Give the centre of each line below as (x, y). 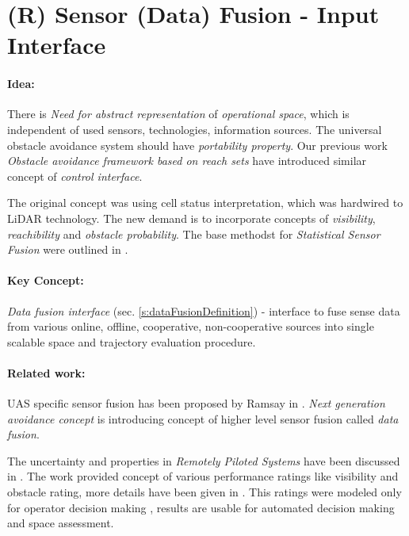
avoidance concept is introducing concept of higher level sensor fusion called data (203, 418)
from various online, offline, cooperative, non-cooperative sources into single (191, 326)
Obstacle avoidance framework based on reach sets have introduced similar (187, 161)
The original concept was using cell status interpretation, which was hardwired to (205, 203)
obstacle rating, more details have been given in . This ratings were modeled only (204, 492)
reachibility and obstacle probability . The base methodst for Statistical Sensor (194, 234)
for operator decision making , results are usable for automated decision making (201, 507)
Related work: (46, 372)
